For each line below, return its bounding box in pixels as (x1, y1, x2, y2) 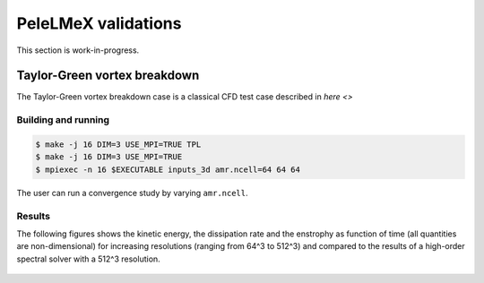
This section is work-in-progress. (16, 45, 140, 56)
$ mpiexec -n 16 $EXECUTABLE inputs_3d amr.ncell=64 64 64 (35, 164, 300, 175)
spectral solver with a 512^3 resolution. (16, 253, 160, 264)
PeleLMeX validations (16, 13, 182, 33)
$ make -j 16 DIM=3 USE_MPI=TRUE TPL (35, 140, 202, 150)
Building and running (16, 114, 110, 126)
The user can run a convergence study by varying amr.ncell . (16, 187, 248, 198)
